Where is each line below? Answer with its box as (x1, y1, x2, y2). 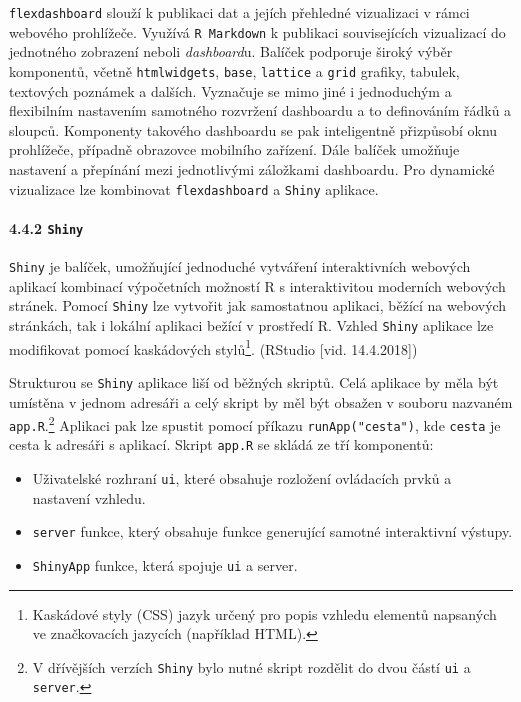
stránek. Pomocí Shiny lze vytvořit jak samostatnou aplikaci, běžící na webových (9, 295, 507, 316)
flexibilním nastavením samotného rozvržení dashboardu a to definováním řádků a (9, 100, 512, 121)
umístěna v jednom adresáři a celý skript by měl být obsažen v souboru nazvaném (9, 391, 513, 412)
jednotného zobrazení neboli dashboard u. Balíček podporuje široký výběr (9, 41, 453, 62)
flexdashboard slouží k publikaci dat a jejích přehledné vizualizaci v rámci (9, 2, 470, 22)
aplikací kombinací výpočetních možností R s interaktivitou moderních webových (9, 275, 506, 296)
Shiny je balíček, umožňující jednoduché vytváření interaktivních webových (9, 256, 471, 277)
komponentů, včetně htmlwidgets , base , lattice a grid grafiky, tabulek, (9, 60, 460, 81)
